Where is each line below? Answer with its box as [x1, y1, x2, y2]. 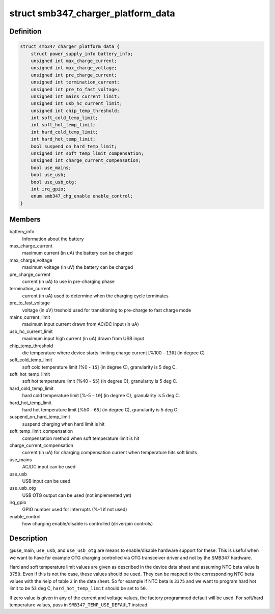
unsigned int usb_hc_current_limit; [31, 101, 122, 106]
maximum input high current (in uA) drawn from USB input [22, 336, 145, 342]
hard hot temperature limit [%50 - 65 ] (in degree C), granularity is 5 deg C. [22, 407, 179, 413]
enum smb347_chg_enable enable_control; [31, 193, 133, 199]
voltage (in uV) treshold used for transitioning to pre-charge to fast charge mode [22, 307, 191, 313]
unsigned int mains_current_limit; [31, 93, 120, 99]
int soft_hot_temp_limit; [31, 122, 96, 128]
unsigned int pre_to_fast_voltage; [31, 87, 120, 92]
